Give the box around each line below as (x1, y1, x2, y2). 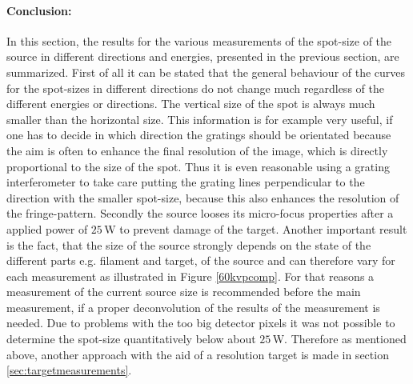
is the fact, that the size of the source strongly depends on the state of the (6, 236, 371, 253)
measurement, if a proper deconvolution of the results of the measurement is (6, 298, 380, 315)
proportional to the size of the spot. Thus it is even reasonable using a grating (6, 158, 390, 174)
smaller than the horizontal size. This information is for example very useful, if (6, 110, 393, 127)
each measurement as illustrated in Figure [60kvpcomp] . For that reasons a (6, 267, 375, 284)
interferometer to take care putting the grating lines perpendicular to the (6, 174, 365, 190)
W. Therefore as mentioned (272, 330, 407, 347)
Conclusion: (6, 2, 72, 18)
